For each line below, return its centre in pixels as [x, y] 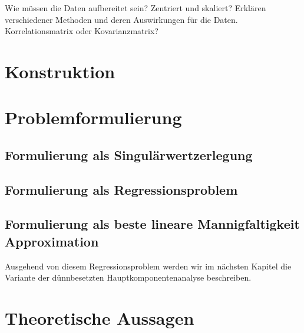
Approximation [52, 241]
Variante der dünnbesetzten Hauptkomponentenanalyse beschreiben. [128, 277]
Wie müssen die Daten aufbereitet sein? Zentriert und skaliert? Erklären [136, 8]
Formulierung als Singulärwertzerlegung [129, 154]
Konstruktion [60, 71]
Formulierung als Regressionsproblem [121, 189]
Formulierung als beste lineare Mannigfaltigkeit [152, 224]
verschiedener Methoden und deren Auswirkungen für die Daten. [121, 19]
